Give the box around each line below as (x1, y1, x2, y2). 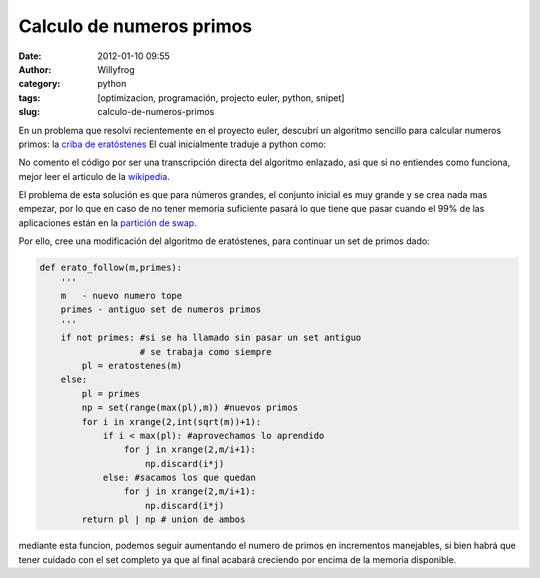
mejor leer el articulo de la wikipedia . (18, 170, 170, 182)
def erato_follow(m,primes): (39, 262, 183, 274)
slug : (18, 106, 40, 118)
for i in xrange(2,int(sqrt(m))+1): (81, 416, 262, 427)
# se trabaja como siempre (139, 346, 272, 357)
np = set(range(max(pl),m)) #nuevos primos (81, 402, 299, 414)
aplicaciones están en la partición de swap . (18, 216, 197, 229)
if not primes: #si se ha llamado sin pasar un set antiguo (60, 332, 362, 344)
